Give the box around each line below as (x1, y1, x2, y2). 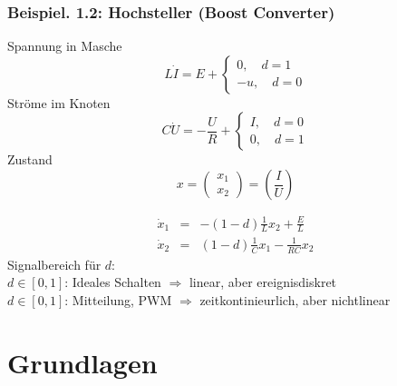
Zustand (7, 150, 53, 169)
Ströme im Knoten (7, 93, 111, 112)
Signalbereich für (7, 254, 102, 273)
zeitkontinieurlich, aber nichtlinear (199, 290, 391, 309)
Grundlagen (7, 343, 158, 381)
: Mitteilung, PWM (64, 290, 172, 309)
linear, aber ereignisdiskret (189, 272, 337, 292)
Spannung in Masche (7, 36, 122, 55)
